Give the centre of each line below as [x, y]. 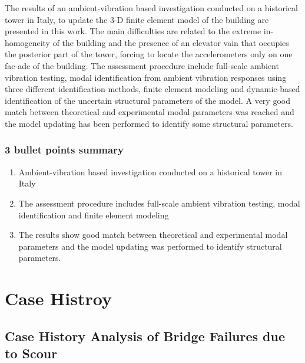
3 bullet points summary [64, 150]
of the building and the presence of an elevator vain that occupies [171, 42]
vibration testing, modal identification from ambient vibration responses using [146, 77]
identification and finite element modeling [94, 215]
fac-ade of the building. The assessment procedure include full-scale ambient [142, 65]
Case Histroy [58, 298]
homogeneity [27, 42]
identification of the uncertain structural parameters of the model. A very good [147, 100]
